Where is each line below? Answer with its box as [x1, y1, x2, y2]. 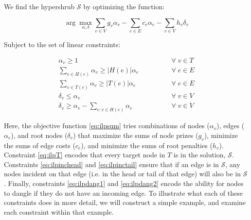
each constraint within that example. [4, 206, 114, 217]
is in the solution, [173, 150, 226, 160]
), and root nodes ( [11, 130, 68, 140]
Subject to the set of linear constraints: [4, 39, 121, 49]
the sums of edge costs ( [4, 140, 75, 150]
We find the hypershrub [4, 1, 75, 11]
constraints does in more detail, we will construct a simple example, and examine [4, 197, 246, 207]
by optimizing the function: [83, 1, 165, 11]
